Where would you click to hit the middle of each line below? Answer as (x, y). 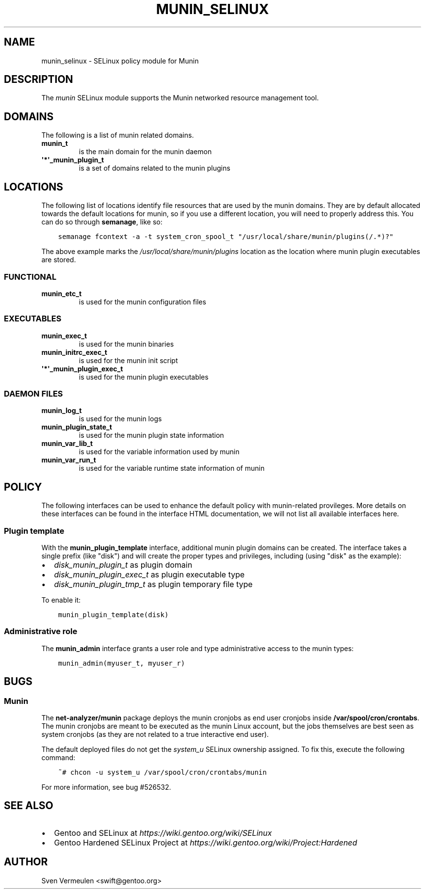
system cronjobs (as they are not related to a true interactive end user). (155, 734)
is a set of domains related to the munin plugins (155, 168)
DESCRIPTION (39, 80)
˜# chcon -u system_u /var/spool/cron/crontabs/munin (162, 772)
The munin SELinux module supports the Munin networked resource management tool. (180, 98)
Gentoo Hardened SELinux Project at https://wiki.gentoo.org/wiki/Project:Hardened (206, 842)
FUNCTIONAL (30, 277)
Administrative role (41, 631)
